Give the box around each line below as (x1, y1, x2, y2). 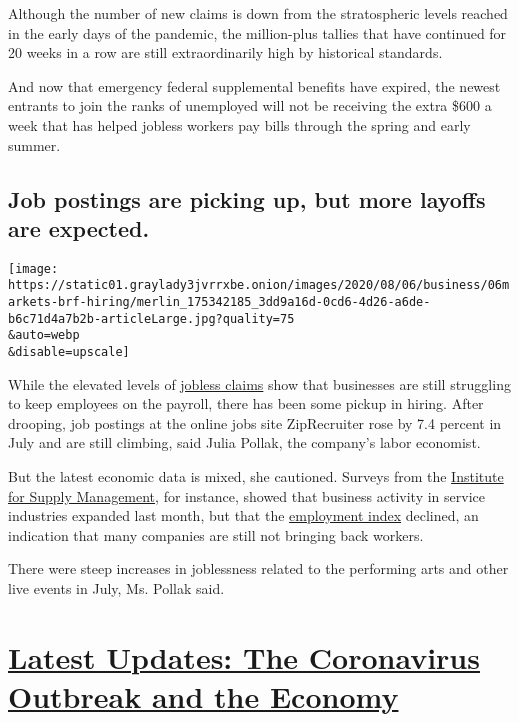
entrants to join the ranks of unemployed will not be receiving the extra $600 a (8, 95, 492, 116)
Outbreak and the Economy (8, 676, 399, 716)
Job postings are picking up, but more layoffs (8, 183, 486, 214)
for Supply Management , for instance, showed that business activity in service (8, 485, 485, 506)
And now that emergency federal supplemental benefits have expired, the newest (8, 75, 501, 96)
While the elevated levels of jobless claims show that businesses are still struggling (8, 373, 511, 394)
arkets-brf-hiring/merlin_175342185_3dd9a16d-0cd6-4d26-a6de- (8, 295, 431, 310)
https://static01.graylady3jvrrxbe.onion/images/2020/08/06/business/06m (8, 278, 510, 293)
